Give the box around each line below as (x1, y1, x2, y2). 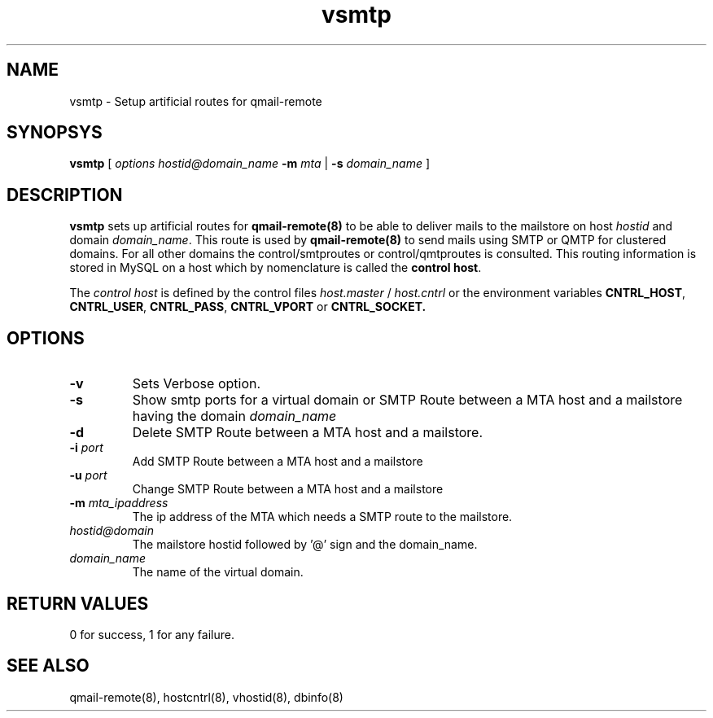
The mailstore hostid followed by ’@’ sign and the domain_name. (132, 537, 478, 552)
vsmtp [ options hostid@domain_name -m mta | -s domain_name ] (69, 156, 431, 171)
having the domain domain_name (132, 408, 337, 425)
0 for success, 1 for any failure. (69, 627, 234, 641)
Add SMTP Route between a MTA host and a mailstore (132, 454, 423, 469)
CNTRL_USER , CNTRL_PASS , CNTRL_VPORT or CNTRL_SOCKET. (69, 300, 426, 314)
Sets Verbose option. (132, 375, 261, 392)
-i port (69, 440, 103, 455)
